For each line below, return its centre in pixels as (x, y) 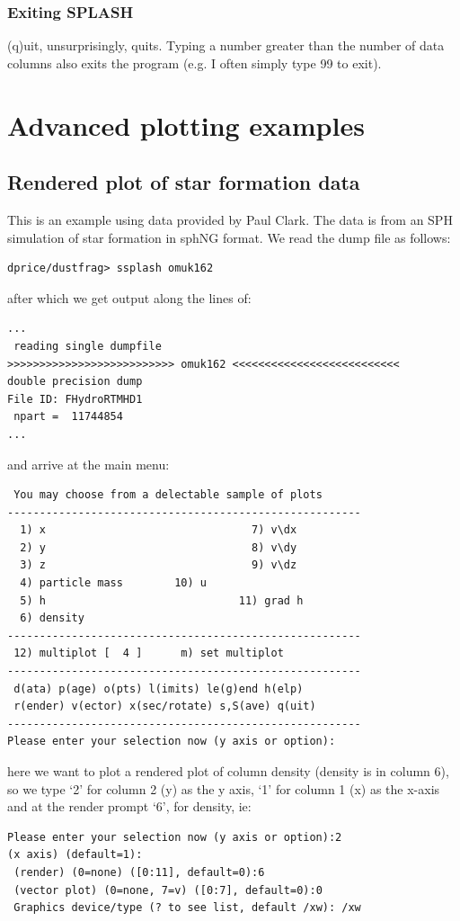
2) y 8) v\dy (159, 547)
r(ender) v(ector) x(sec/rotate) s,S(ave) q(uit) (165, 706)
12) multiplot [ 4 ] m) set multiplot (149, 653)
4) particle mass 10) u (113, 583)
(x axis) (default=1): (75, 855)
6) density (52, 618)
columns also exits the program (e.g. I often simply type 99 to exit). (195, 63)
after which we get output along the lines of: (129, 297)
